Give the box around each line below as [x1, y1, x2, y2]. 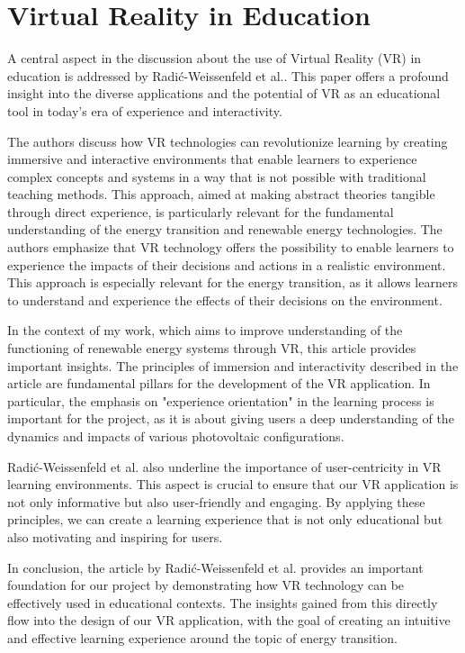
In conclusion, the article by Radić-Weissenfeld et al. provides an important [7, 558, 424, 576]
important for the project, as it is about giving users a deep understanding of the [7, 409, 454, 428]
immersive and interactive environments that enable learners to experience [7, 150, 417, 168]
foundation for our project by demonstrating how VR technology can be [7, 576, 405, 594]
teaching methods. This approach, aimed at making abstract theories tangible [7, 185, 435, 204]
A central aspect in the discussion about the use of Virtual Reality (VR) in [7, 49, 422, 68]
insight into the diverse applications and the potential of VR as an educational [7, 84, 441, 103]
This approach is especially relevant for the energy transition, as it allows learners [7, 273, 458, 292]
